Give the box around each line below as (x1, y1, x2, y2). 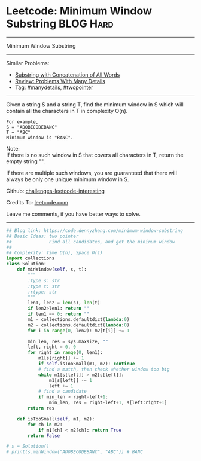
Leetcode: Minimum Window (6, 4, 153, 18)
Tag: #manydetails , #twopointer (14, 84, 94, 91)
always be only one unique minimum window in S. (6, 175, 129, 183)
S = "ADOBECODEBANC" (6, 124, 58, 130)
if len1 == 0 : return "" (28, 311, 90, 317)
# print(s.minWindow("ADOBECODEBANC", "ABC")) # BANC (6, 449, 144, 455)
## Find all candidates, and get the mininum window (6, 239, 175, 245)
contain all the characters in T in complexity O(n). (6, 107, 128, 114)
